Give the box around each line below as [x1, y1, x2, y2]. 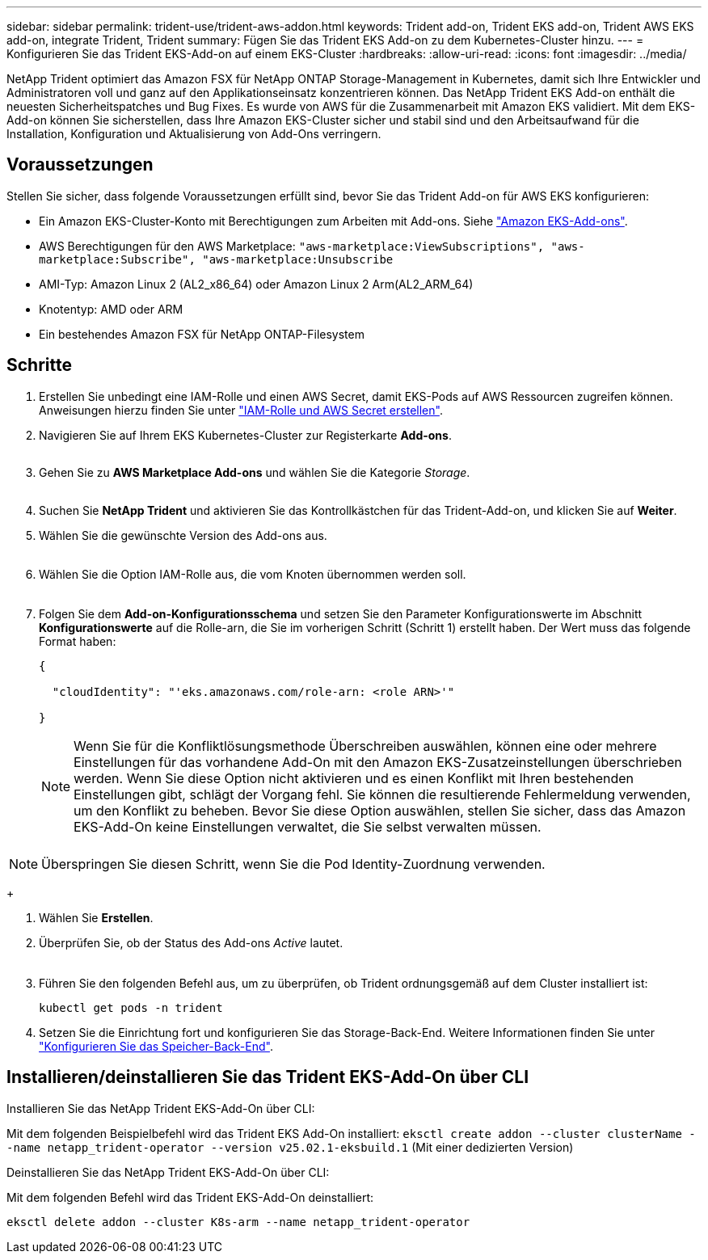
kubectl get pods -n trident [39, 1001, 223, 1014]
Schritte [6, 355, 72, 376]
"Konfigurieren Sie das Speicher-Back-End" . [39, 1039, 273, 1053]
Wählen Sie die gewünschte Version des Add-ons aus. [39, 528, 327, 542]
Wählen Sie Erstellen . [39, 910, 154, 925]
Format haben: [39, 634, 116, 648]
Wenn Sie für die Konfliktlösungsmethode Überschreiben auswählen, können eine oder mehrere [74, 737, 657, 754]
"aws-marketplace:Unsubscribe [202, 252, 394, 266]
